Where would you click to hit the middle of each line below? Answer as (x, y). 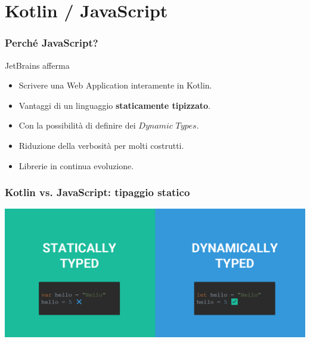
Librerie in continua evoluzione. (76, 165)
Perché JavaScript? (52, 43)
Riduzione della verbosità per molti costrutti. (101, 145)
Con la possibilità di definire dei (77, 125)
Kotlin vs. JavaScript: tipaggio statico (97, 192)
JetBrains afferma (37, 65)
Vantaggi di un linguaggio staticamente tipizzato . (114, 105)
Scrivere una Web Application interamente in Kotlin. (115, 85)
